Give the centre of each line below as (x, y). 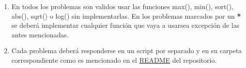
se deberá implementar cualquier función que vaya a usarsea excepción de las (125, 25)
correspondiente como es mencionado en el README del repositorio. (114, 60)
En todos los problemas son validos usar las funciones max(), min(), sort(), (123, 6)
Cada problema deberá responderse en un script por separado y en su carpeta (127, 51)
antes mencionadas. (40, 34)
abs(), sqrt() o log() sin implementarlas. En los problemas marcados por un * (126, 16)
